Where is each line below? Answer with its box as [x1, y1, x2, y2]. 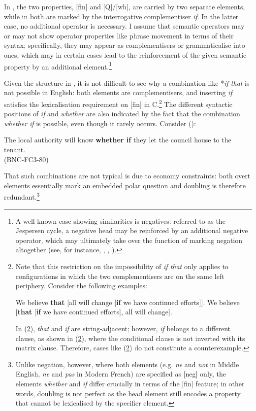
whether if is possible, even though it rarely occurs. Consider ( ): [4, 118, 196, 128]
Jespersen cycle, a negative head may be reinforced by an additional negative [15, 225, 248, 236]
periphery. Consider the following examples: [15, 280, 147, 291]
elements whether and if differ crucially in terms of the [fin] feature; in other [15, 378, 245, 388]
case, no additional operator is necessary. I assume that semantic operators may [4, 21, 245, 31]
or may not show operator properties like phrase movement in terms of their [4, 30, 234, 40]
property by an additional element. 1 [4, 60, 112, 71]
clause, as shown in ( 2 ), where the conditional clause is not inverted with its [15, 333, 245, 343]
